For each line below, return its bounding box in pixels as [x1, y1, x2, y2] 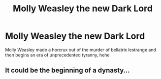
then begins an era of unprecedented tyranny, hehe [5, 52, 110, 58]
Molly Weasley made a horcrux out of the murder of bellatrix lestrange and [5, 47, 157, 53]
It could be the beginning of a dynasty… [5, 66, 130, 75]
